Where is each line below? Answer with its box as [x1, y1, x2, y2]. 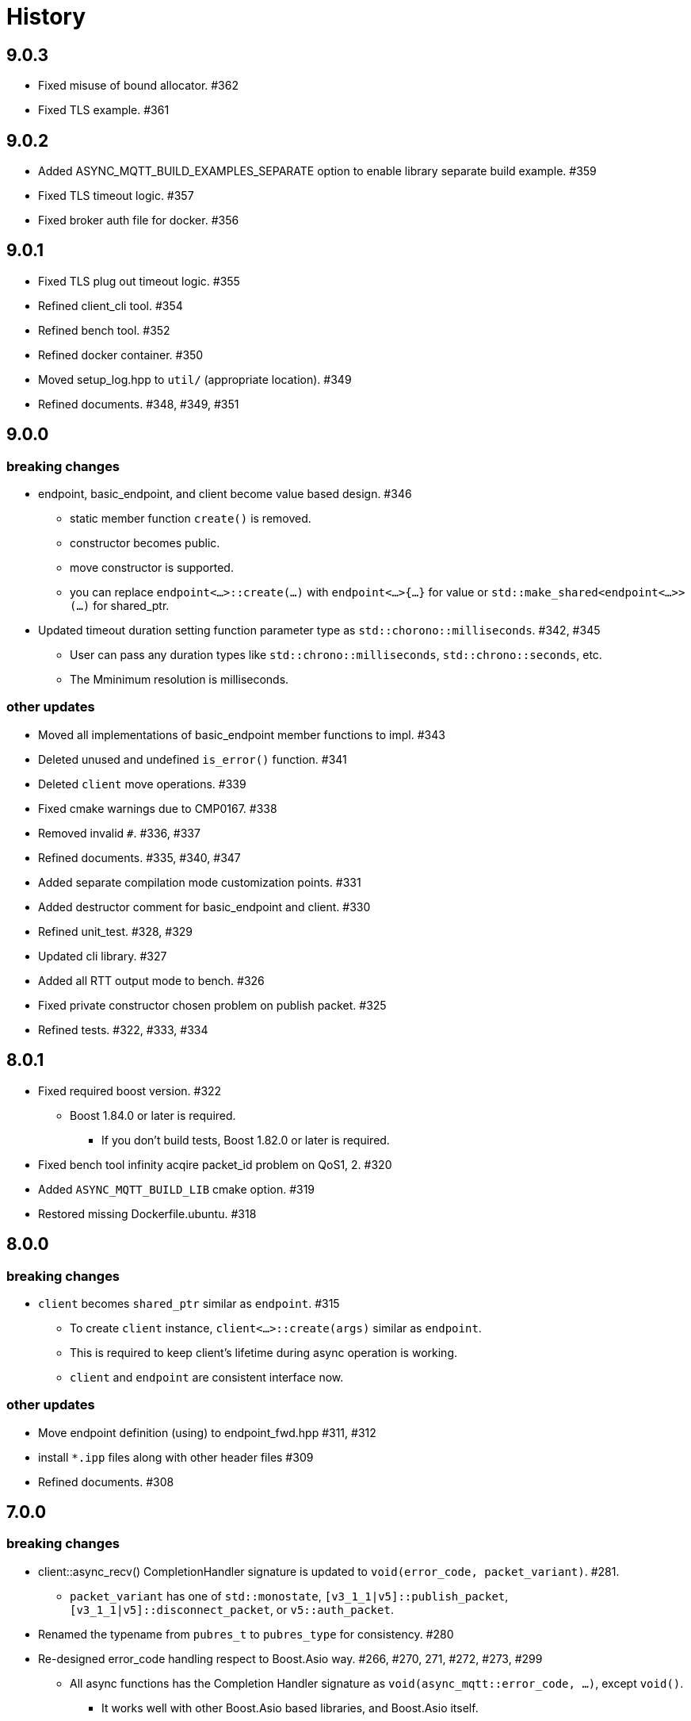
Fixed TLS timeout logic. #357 [38, 189, 194, 203]
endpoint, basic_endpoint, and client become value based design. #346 [38, 487, 412, 501]
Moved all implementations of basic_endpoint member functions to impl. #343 [38, 727, 445, 742]
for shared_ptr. [93, 599, 170, 613]
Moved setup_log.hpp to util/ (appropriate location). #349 [38, 372, 352, 386]
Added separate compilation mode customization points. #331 [38, 875, 361, 889]
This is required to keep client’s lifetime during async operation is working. [70, 1345, 458, 1359]
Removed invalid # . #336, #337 [38, 826, 200, 840]
